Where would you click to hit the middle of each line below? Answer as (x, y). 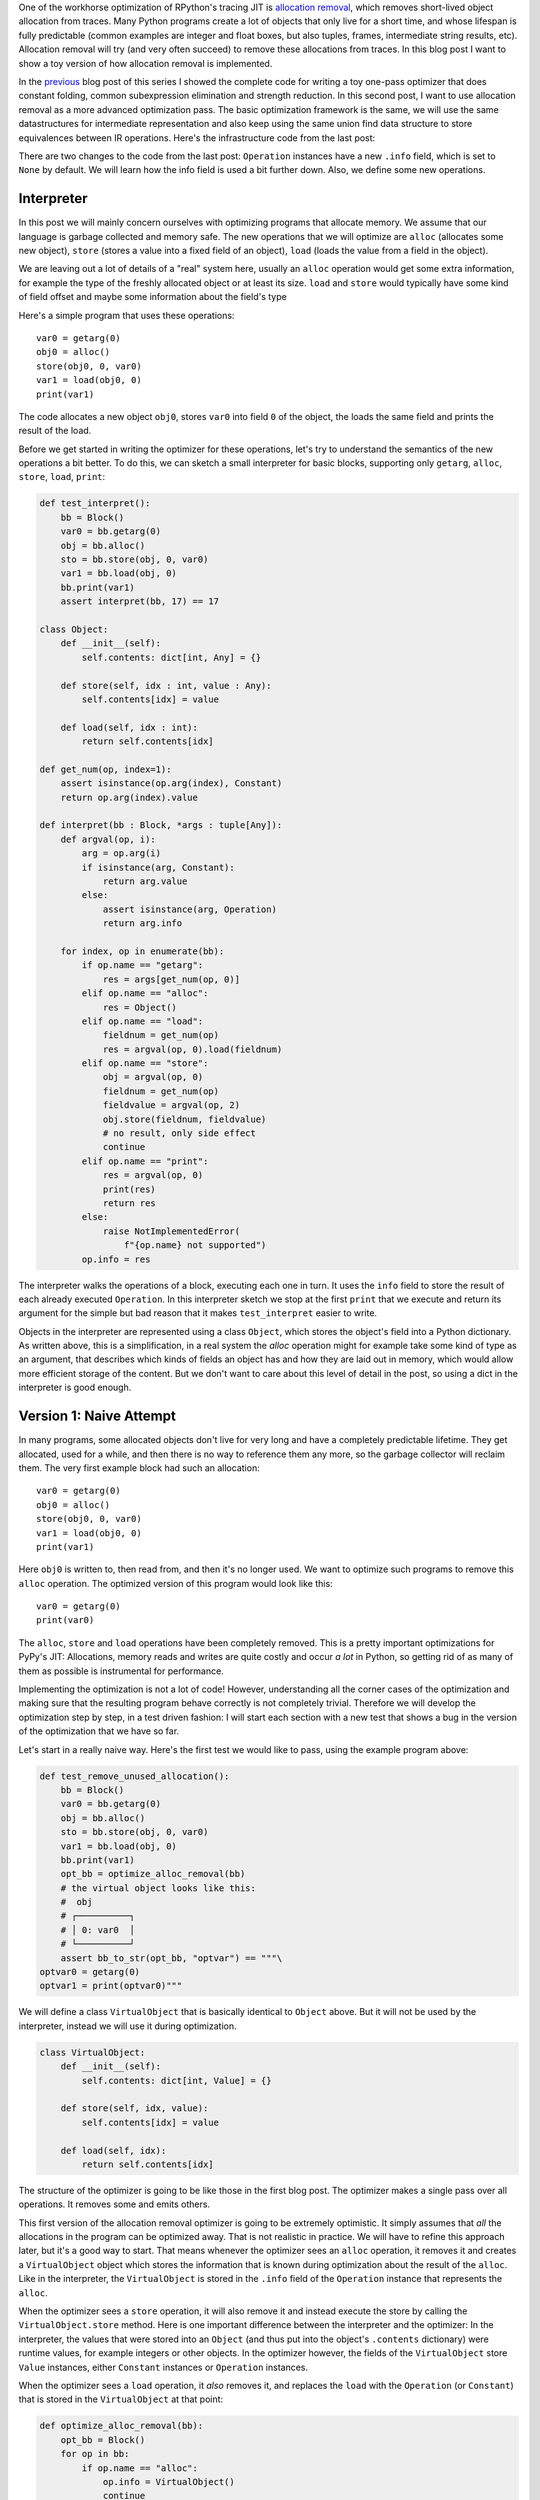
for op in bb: (95, 2454)
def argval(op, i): (108, 839)
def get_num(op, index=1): (105, 769)
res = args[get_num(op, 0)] (171, 979)
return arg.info (142, 923)
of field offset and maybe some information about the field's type (152, 297)
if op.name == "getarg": (142, 965)
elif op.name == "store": (145, 1063)
